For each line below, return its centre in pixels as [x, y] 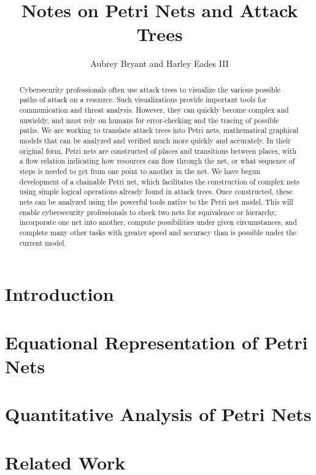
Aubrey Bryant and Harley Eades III [160, 63]
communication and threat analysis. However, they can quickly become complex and [154, 110]
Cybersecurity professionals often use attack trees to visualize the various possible [150, 89]
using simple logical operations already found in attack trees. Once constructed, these [156, 192]
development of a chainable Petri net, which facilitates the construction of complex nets [160, 181]
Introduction [60, 294]
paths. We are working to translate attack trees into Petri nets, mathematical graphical [159, 130]
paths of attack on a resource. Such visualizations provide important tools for [143, 100]
